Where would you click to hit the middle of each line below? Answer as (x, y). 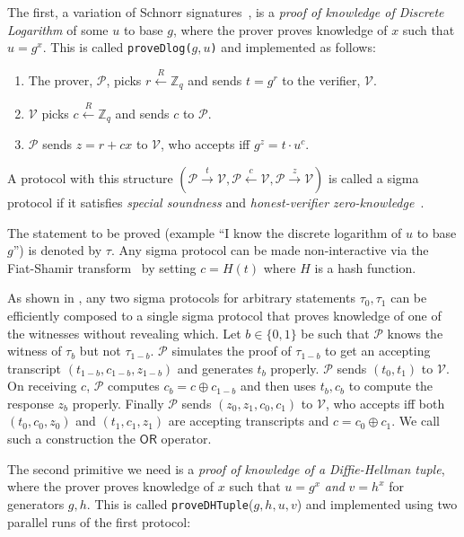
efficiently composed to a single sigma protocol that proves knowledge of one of (224, 315)
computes (134, 386)
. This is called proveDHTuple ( (170, 503)
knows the (415, 333)
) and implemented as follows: (293, 47)
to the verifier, (321, 79)
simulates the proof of (232, 351)
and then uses (278, 386)
